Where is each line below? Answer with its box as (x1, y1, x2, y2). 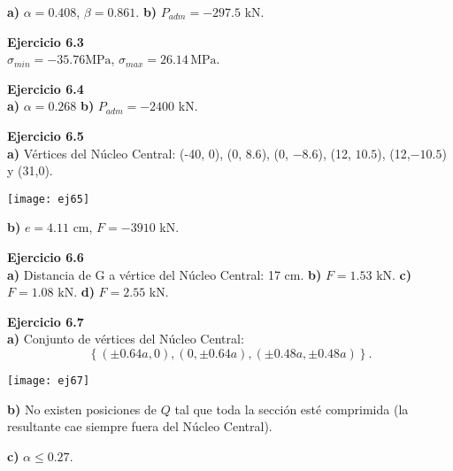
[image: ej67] (7, 374, 90, 387)
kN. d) (58, 282, 95, 301)
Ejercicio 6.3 (7, 32, 84, 50)
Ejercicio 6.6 (7, 248, 84, 266)
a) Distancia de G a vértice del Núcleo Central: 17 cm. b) (7, 265, 322, 283)
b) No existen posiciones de (7, 399, 157, 418)
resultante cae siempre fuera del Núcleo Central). (7, 417, 273, 436)
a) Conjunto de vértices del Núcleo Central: (7, 329, 244, 348)
